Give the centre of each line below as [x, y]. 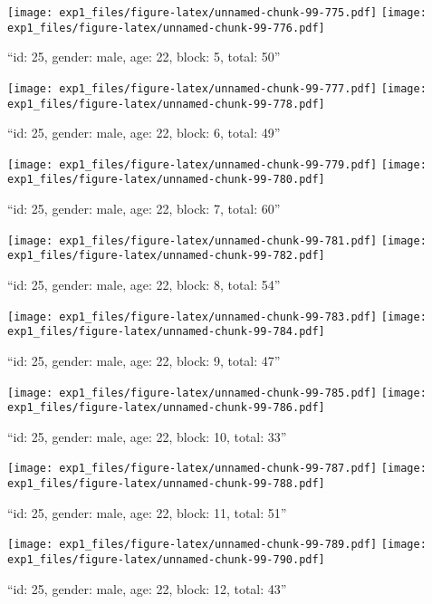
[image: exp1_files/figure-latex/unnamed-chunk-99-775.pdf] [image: [217, 13]
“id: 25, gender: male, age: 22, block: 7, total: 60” [144, 209]
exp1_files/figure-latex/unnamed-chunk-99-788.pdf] [166, 484]
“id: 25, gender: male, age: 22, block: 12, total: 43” [147, 588]
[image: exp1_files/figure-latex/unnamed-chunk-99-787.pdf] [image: [217, 469]
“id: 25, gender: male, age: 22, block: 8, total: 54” [144, 285]
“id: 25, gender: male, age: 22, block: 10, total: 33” [147, 436]
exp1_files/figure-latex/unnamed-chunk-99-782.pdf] [166, 256]
